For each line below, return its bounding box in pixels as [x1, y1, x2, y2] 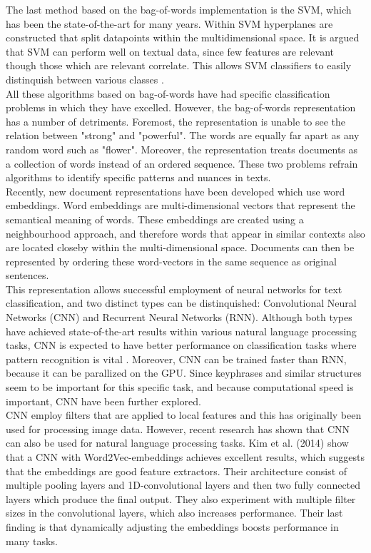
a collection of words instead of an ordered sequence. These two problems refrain [6, 156, 358, 171]
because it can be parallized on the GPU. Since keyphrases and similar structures [6, 365, 362, 380]
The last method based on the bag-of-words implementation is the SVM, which [6, 2, 352, 16]
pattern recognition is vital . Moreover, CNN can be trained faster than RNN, [6, 351, 347, 366]
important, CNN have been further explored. [6, 393, 201, 408]
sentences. [6, 268, 49, 283]
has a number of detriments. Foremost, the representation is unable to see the [6, 113, 346, 128]
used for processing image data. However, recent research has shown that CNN [6, 421, 350, 436]
